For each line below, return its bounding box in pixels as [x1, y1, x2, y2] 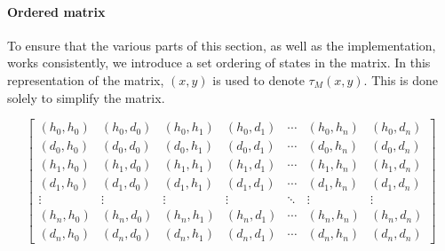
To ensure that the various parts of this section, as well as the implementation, [7, 35, 436, 54]
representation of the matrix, [7, 70, 164, 89]
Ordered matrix [7, 2, 106, 20]
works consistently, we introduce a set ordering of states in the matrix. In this [7, 53, 431, 72]
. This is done [363, 70, 438, 89]
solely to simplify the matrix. [7, 88, 165, 106]
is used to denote [212, 70, 305, 89]
